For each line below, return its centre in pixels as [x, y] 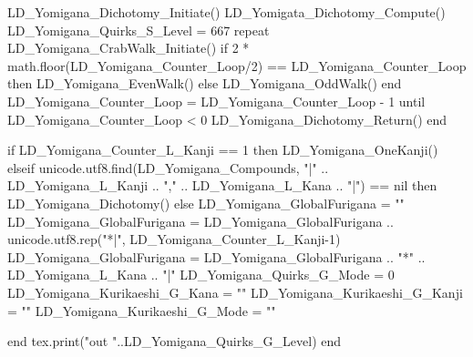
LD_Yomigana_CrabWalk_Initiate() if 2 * [129, 48]
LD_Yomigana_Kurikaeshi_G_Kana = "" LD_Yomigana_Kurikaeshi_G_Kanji [235, 292]
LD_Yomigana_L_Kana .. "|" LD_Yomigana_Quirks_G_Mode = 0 [201, 275]
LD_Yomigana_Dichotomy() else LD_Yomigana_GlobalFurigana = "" [206, 203]
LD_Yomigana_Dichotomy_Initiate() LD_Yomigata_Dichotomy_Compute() [226, 12]
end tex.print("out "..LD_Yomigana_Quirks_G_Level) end [175, 341]
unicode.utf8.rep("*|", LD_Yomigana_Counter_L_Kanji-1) [174, 239]
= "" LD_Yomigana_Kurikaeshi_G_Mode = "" [142, 310]
